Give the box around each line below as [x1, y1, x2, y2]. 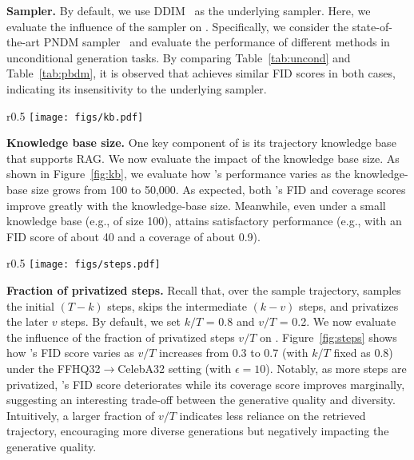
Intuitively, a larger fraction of [6, 406, 155, 423]
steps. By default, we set [61, 313, 181, 330]
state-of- [352, 18, 392, 34]
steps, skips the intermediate [107, 297, 247, 314]
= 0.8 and [205, 313, 255, 330]
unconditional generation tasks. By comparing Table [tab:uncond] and [6, 49, 351, 65]
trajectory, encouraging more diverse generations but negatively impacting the [6, 422, 389, 439]
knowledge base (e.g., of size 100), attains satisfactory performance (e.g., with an [6, 212, 402, 229]
